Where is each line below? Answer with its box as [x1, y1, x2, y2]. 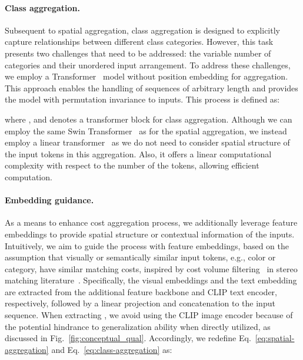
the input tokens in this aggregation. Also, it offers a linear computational [5, 147, 272, 160]
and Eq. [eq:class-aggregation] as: [51, 343, 172, 355]
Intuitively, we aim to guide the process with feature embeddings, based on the [5, 239, 289, 252]
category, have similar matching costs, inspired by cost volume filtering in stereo [5, 262, 298, 275]
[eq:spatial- [255, 332, 295, 344]
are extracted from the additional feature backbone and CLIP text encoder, [5, 285, 277, 298]
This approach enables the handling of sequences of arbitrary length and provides [5, 81, 298, 94]
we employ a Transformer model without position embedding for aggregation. [5, 70, 288, 82]
